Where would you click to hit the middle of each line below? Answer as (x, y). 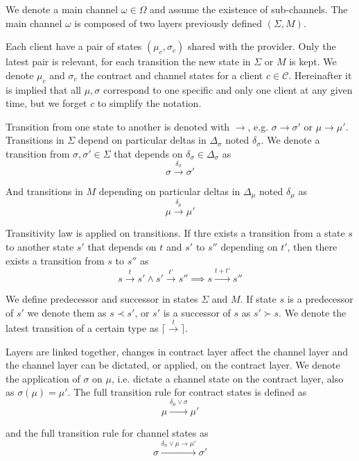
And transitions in (44, 191)
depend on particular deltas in (142, 140)
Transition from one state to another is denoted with (118, 126)
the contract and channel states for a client (172, 75)
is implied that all (43, 89)
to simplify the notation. (149, 103)
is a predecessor (320, 298)
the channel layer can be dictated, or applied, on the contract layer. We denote (173, 365)
